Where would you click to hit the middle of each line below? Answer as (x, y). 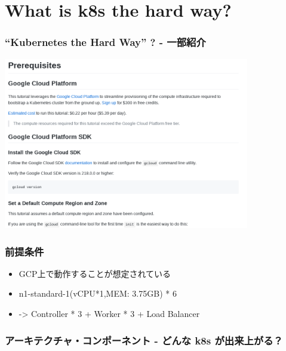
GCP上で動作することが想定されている (95, 273)
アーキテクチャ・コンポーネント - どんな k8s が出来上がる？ (144, 340)
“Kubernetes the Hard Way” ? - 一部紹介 (105, 42)
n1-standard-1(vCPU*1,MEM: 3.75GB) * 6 (98, 293)
